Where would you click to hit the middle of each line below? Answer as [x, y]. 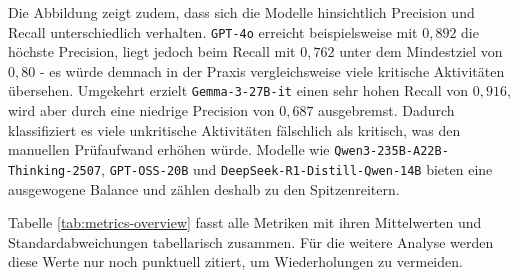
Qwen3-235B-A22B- [391, 151]
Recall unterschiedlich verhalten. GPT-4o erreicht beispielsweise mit [213, 31]
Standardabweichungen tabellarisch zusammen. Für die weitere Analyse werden [251, 241]
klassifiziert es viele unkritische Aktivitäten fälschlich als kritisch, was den [234, 129]
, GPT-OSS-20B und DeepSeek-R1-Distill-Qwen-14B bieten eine [297, 168]
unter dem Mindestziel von [421, 51]
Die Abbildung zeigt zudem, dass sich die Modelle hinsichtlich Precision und [241, 12]
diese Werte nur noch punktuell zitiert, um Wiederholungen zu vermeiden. [235, 261]
